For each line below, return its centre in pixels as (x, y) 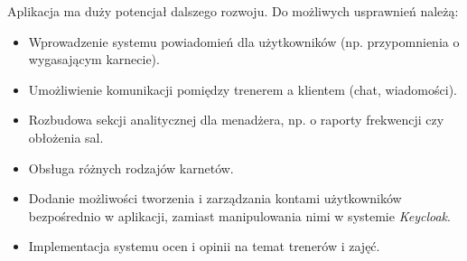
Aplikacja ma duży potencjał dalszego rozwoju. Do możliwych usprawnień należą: (233, 11)
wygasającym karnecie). (94, 59)
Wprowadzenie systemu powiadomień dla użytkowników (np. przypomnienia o (244, 41)
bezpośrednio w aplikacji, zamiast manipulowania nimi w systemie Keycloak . (239, 215)
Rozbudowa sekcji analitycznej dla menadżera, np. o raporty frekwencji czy (236, 120)
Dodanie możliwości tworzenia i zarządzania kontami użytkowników (215, 198)
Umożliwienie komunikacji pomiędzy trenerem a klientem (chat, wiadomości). (243, 89)
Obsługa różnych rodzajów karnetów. (131, 168)
